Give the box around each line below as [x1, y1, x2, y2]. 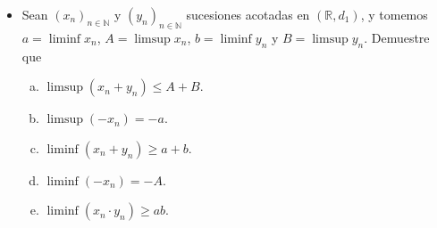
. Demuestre [364, 28, 430, 46]
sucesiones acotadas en [186, 5, 310, 23]
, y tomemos [360, 5, 428, 23]
